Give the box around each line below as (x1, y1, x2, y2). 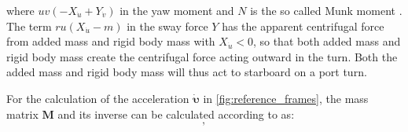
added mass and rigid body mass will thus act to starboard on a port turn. (6, 64, 367, 80)
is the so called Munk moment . (250, 2, 402, 18)
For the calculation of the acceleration (6, 90, 189, 106)
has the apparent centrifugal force (222, 17, 384, 34)
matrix (6, 105, 39, 122)
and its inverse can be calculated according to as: (57, 105, 295, 122)
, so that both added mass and (252, 33, 401, 49)
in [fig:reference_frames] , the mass (203, 90, 369, 106)
